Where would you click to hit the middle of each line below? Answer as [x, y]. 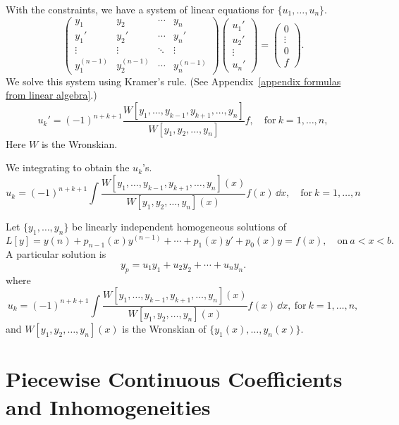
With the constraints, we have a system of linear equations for [140, 9]
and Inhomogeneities [108, 406]
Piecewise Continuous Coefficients [174, 379]
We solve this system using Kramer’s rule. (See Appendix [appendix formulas [173, 81]
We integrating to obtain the [68, 167]
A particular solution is [56, 254]
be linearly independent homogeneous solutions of [179, 226]
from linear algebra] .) [51, 95]
